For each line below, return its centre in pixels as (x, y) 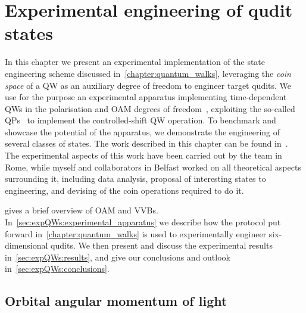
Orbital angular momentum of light (116, 301)
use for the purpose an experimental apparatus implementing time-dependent (146, 97)
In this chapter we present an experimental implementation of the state (135, 62)
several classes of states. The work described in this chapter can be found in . (146, 143)
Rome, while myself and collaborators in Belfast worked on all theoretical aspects (153, 167)
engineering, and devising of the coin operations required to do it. (124, 190)
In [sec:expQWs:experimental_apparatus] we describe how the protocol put (143, 222)
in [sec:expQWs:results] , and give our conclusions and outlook (118, 257)
